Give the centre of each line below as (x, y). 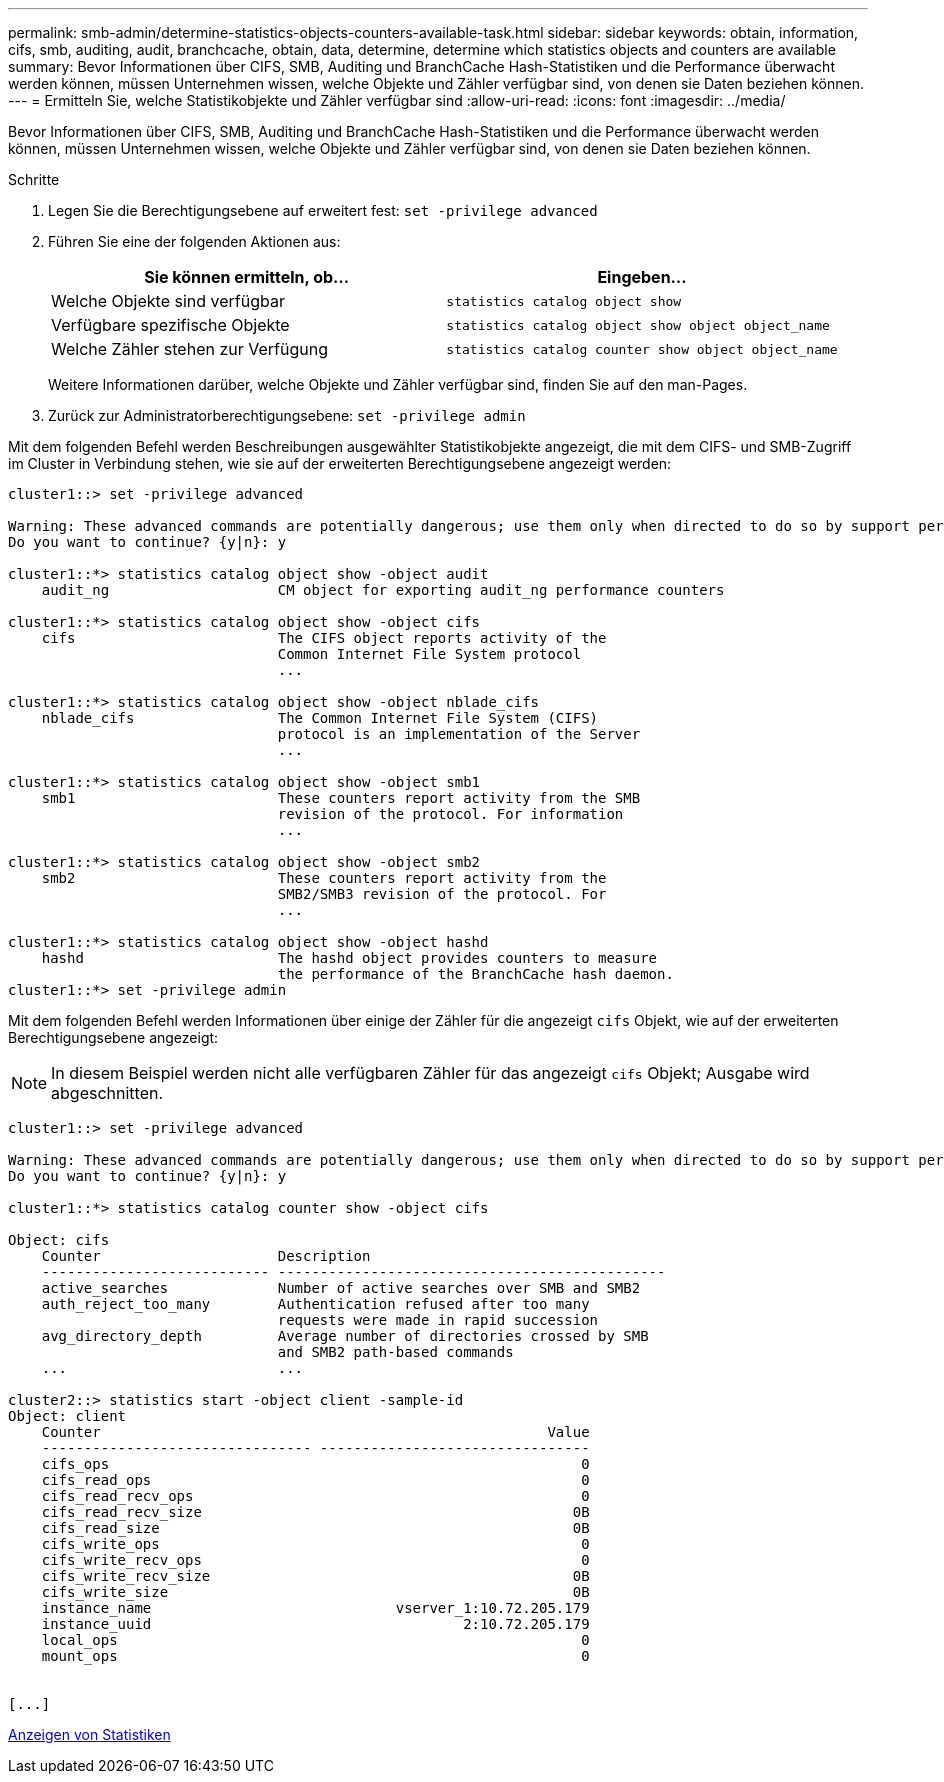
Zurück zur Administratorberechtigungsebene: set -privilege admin (287, 415)
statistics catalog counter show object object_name (642, 349)
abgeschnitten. (107, 1093)
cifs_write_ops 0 (315, 1544)
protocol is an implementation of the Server (459, 734)
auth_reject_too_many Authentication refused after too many (315, 1304)
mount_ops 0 (315, 1656)
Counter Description (206, 1256)
